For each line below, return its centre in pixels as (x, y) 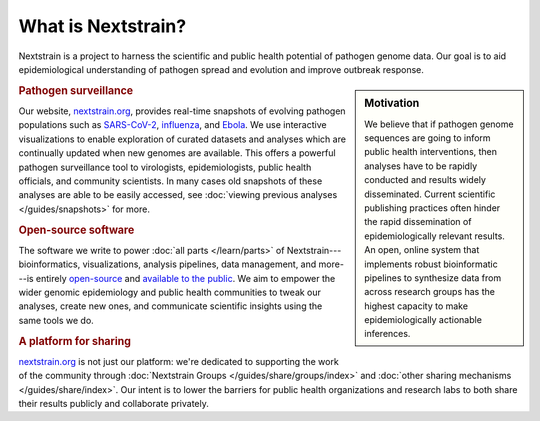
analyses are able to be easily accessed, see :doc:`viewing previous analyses (178, 195)
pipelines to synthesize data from (433, 277)
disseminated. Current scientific (430, 194)
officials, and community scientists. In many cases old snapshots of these (170, 181)
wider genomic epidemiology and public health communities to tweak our (170, 292)
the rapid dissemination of (418, 222)
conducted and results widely (425, 180)
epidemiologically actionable (423, 320)
